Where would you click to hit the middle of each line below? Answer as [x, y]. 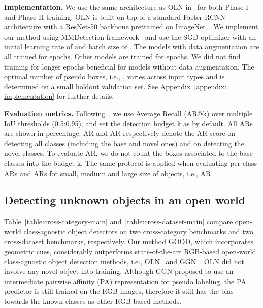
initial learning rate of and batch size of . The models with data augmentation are [132, 46]
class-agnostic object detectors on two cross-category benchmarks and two [139, 231]
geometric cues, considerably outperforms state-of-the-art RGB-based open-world [130, 251]
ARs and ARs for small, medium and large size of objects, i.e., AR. [109, 173]
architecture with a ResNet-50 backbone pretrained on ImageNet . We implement [131, 27]
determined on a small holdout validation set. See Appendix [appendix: [116, 86]
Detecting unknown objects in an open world [125, 200]
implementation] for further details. [59, 96]
